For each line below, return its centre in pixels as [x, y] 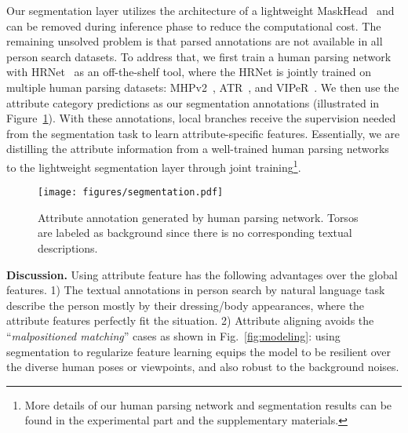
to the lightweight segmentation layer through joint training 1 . [154, 166]
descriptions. [68, 248]
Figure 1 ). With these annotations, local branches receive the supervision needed [201, 118]
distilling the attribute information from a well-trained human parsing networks [198, 149]
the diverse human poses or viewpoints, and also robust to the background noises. [203, 367]
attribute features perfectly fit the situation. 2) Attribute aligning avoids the [190, 320]
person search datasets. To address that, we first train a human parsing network [199, 56]
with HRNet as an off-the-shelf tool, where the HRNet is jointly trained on [189, 72]
